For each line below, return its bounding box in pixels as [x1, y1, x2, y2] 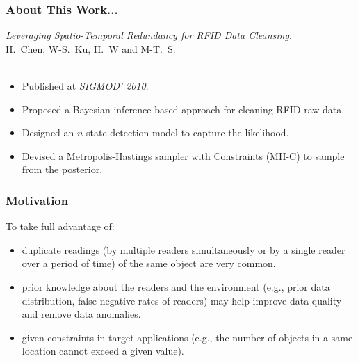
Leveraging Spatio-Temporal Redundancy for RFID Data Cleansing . [6, 28, 292, 42]
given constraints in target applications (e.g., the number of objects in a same [22, 330, 353, 344]
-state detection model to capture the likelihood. [83, 125, 289, 140]
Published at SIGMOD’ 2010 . [22, 79, 149, 92]
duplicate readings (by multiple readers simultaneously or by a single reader [22, 242, 345, 257]
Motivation [6, 191, 69, 209]
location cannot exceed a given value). [22, 344, 184, 358]
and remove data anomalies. [22, 307, 141, 321]
